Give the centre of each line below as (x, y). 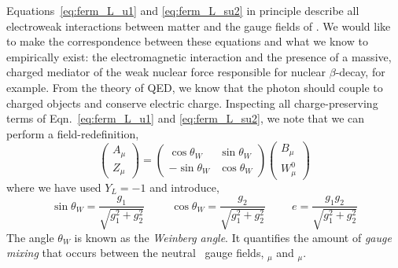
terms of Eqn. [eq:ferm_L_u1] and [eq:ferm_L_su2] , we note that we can (186, 118)
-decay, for (360, 72)
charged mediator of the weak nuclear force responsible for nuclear (166, 72)
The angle (30, 237)
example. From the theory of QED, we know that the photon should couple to (195, 87)
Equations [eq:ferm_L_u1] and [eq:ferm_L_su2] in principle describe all (183, 10)
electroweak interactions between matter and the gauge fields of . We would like (199, 26)
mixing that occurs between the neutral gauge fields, (135, 253)
